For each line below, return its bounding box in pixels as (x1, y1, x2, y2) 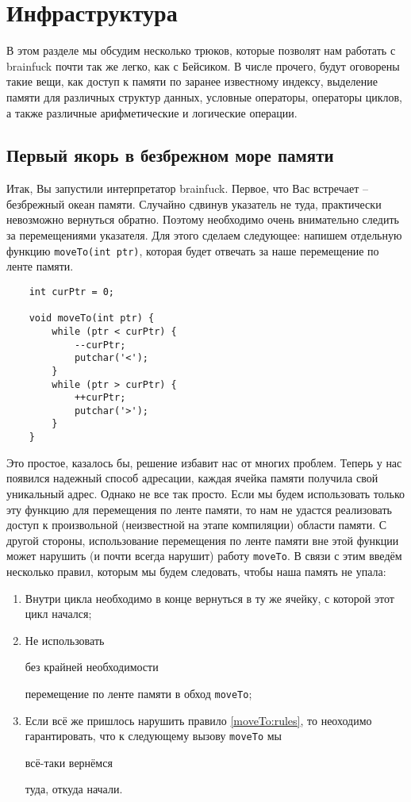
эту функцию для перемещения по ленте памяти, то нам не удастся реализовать (6, 501, 392, 517)
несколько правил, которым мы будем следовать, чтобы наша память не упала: (6, 563, 386, 580)
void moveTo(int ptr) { (29, 313, 155, 324)
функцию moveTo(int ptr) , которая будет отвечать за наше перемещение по (6, 242, 379, 259)
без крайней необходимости (25, 658, 159, 675)
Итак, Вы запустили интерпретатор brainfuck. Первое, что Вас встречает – (6, 180, 368, 197)
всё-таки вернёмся (25, 754, 113, 770)
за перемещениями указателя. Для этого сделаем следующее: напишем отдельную (6, 227, 402, 244)
